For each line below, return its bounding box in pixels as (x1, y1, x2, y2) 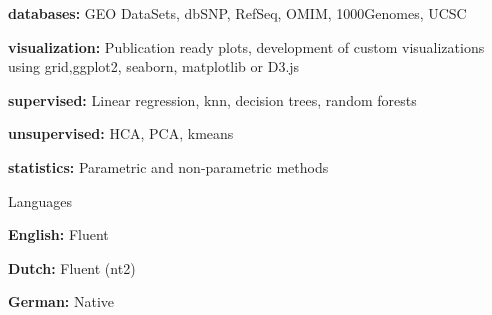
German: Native (8, 291, 115, 312)
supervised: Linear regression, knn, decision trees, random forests (8, 89, 417, 110)
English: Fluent (8, 224, 109, 245)
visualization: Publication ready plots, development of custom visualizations (8, 36, 485, 57)
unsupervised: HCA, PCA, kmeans (8, 123, 234, 144)
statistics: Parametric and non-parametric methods (8, 156, 329, 177)
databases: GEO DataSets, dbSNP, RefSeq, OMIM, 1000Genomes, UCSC (8, 3, 467, 23)
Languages (8, 190, 73, 211)
